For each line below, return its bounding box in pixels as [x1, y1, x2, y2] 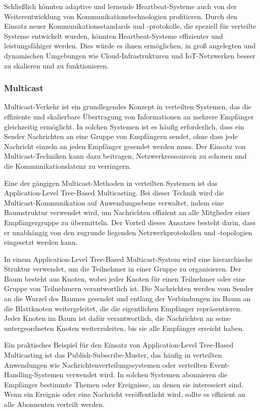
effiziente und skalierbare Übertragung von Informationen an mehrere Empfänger [4, 111, 254, 121]
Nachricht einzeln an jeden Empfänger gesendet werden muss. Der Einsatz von [4, 141, 246, 151]
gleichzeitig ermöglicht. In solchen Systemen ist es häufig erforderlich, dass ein [4, 121, 244, 131]
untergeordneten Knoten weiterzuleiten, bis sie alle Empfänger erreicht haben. [4, 322, 244, 333]
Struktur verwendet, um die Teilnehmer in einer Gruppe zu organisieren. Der [4, 263, 241, 274]
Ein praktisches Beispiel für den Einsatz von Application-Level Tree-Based [4, 339, 234, 350]
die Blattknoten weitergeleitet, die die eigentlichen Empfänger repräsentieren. [4, 303, 242, 313]
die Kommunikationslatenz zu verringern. [4, 160, 131, 171]
